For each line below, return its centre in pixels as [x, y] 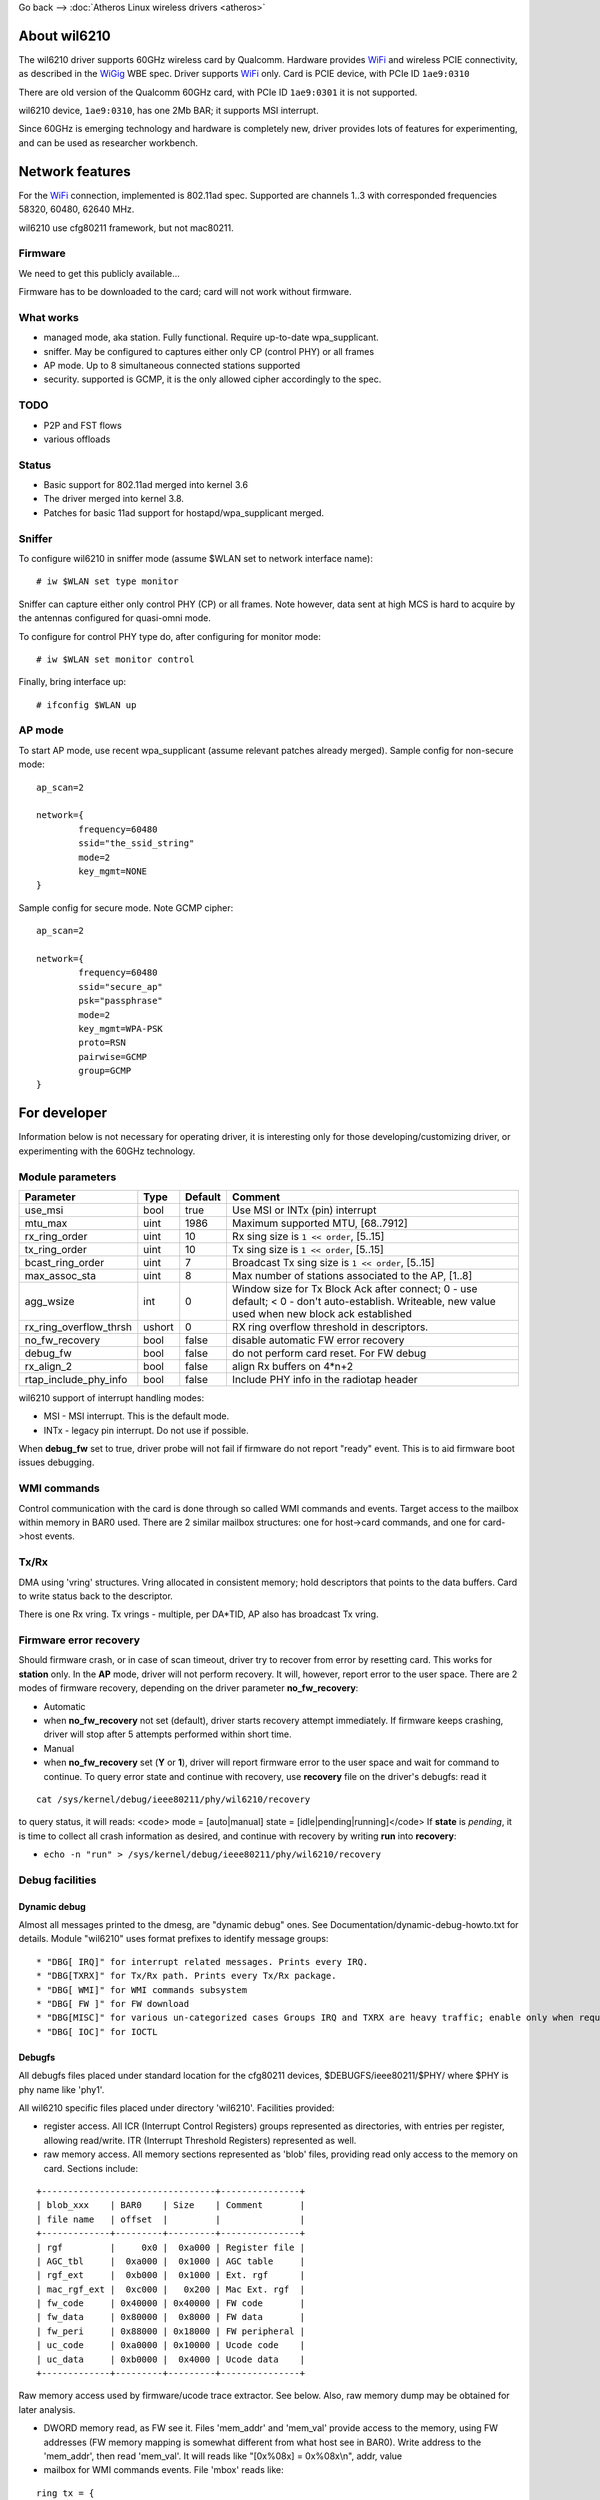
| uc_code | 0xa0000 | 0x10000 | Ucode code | [170, 2345]
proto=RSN [102, 1043]
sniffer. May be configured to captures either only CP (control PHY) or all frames [209, 351]
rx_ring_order [56, 1236]
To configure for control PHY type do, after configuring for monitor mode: [170, 636]
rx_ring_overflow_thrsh [78, 1327]
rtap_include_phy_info [76, 1379]
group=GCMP [105, 1071]
